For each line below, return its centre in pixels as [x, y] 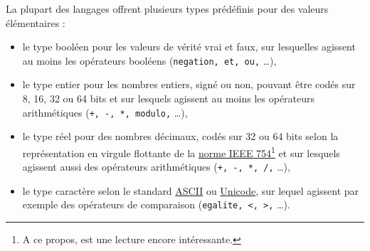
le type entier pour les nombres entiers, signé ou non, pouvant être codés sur [189, 84]
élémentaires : [36, 22]
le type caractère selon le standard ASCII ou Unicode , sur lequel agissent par [191, 190]
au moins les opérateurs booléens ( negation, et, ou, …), [149, 60]
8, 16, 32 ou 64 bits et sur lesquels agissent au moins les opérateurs [169, 98]
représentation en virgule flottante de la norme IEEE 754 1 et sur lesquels [181, 151]
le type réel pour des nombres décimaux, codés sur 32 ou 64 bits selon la [180, 136]
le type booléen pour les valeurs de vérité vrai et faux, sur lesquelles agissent [189, 47]
